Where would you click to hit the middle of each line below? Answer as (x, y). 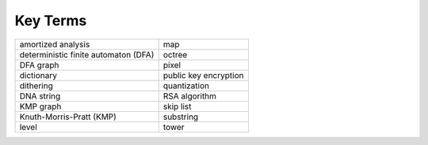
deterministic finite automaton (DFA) (87, 54)
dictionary (38, 75)
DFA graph (39, 65)
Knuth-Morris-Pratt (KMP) (68, 117)
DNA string (40, 96)
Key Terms (51, 20)
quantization (186, 85)
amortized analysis (55, 44)
